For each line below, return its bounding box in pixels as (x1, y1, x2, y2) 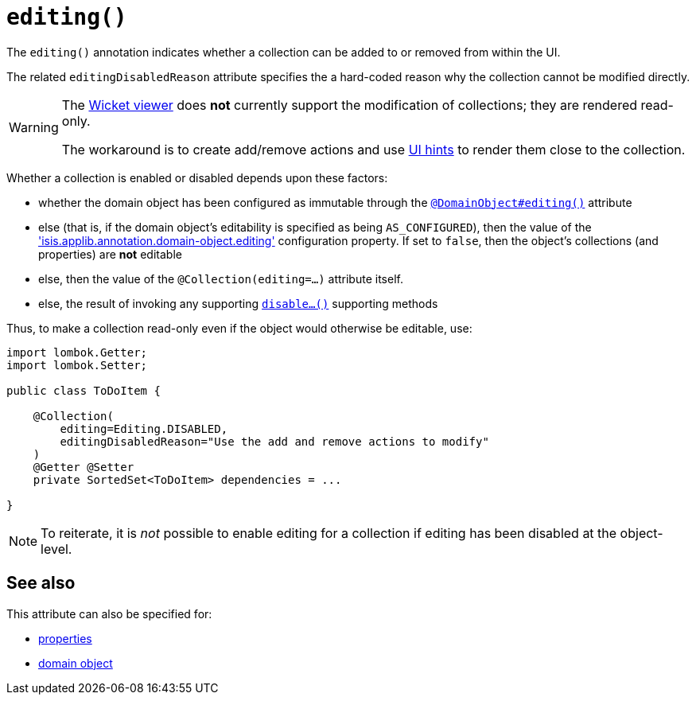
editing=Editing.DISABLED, (60, 422, 228, 435)
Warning (9, 119, 59, 135)
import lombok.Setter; (6, 358, 148, 372)
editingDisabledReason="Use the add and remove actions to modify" (60, 434, 489, 448)
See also (6, 573, 76, 594)
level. (41, 540, 72, 557)
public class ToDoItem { (6, 384, 161, 397)
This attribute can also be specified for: (6, 606, 212, 621)
